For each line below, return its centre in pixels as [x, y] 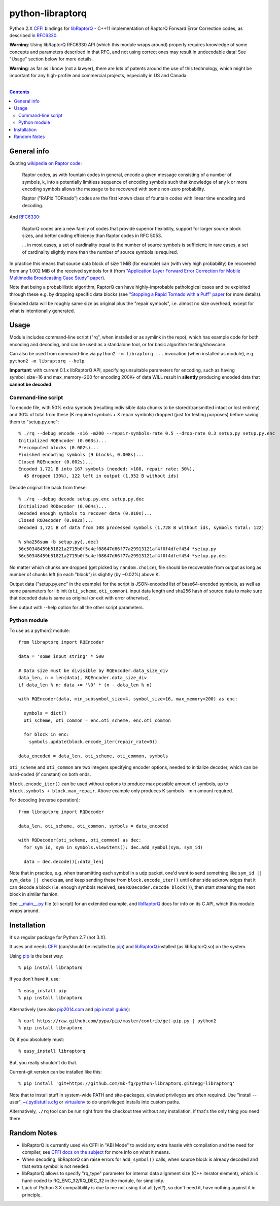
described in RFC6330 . [33, 35]
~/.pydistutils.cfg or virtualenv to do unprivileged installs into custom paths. [102, 1102]
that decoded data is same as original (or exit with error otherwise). [80, 598]
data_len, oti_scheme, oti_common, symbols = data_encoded [93, 826]
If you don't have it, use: [35, 979]
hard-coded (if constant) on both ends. [50, 775]
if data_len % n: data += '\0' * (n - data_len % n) [85, 685]
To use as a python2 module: [40, 630]
